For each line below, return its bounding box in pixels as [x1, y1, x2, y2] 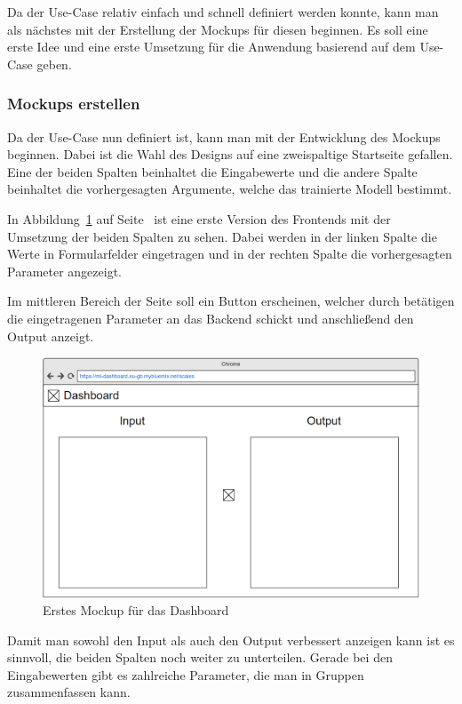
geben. [36, 54, 72, 73]
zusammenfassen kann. [7, 683, 131, 701]
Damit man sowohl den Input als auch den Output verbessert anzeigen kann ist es [7, 630, 455, 649]
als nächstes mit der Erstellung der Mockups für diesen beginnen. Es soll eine [7, 20, 428, 38]
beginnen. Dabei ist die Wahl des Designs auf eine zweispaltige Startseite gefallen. [7, 145, 453, 164]
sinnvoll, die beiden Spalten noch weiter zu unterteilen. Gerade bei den [7, 648, 393, 667]
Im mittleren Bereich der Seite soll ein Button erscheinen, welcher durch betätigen [7, 292, 455, 310]
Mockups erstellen [7, 92, 140, 115]
